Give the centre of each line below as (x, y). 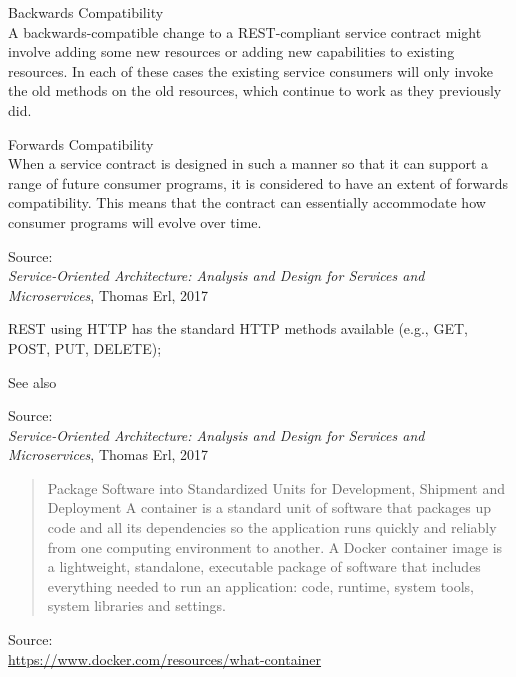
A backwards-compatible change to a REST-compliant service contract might (245, 31)
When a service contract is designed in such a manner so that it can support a (248, 163)
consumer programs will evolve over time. (135, 221)
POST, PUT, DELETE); (85, 347)
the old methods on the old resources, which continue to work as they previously (255, 90)
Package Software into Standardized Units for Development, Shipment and (276, 487)
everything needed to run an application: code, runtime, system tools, (260, 585)
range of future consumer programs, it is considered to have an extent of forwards (258, 182)
